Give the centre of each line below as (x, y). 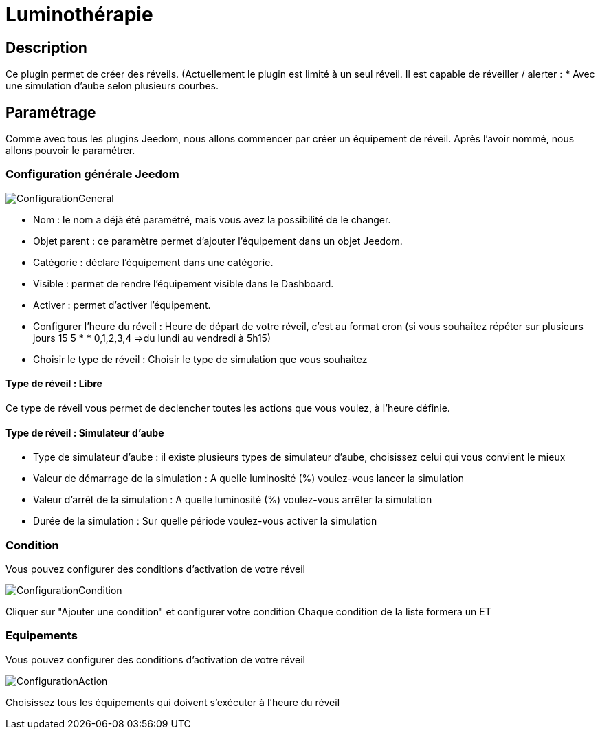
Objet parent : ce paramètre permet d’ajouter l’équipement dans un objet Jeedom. (218, 241)
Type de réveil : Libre (54, 384)
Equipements (42, 636)
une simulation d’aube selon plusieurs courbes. (112, 86)
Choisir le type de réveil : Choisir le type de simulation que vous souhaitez (200, 359)
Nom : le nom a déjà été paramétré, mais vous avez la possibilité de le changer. (212, 219)
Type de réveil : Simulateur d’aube (85, 432)
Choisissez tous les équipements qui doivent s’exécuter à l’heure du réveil (173, 702)
